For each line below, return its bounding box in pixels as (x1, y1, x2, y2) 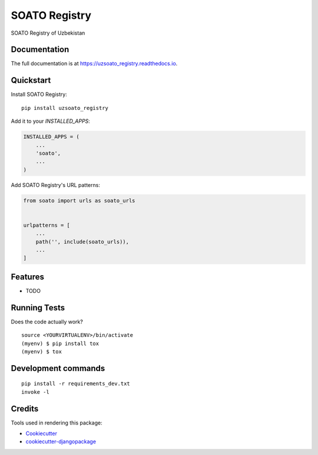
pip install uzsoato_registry (21, 105, 109, 111)
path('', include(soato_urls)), (35, 238, 130, 245)
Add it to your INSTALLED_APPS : (11, 118, 91, 125)
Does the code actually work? (11, 318, 84, 325)
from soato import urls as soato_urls (23, 197, 135, 204)
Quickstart (11, 75, 51, 85)
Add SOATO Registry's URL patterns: (11, 181, 100, 188)
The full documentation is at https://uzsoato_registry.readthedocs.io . (11, 60, 178, 67)
